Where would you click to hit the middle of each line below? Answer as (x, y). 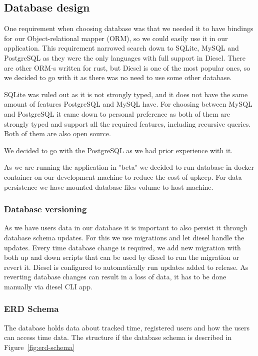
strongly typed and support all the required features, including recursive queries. (127, 123)
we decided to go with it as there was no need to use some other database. (118, 77)
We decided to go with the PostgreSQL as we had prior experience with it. (118, 150)
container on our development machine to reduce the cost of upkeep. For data (123, 176)
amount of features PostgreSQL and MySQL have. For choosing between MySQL (128, 104)
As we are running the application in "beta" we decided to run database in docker (129, 167)
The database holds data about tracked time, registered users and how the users (127, 327)
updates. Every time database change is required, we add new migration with (122, 247)
